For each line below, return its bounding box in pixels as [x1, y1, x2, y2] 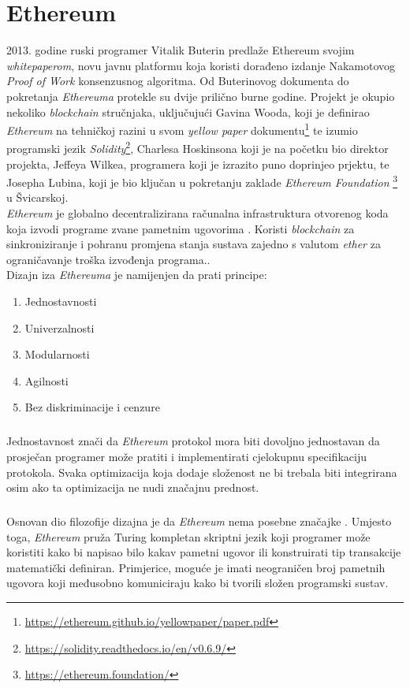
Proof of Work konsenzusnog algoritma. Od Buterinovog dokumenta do [6, 73, 349, 89]
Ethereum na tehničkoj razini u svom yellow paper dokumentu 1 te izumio [6, 120, 358, 138]
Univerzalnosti [24, 319, 95, 336]
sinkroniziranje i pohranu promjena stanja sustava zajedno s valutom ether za [6, 236, 381, 252]
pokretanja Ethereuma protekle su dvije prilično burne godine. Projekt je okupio [6, 87, 395, 104]
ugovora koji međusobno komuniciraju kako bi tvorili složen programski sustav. [6, 575, 389, 591]
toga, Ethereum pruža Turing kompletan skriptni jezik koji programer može [6, 528, 371, 545]
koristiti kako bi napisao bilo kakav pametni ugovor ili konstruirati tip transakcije [6, 544, 401, 560]
